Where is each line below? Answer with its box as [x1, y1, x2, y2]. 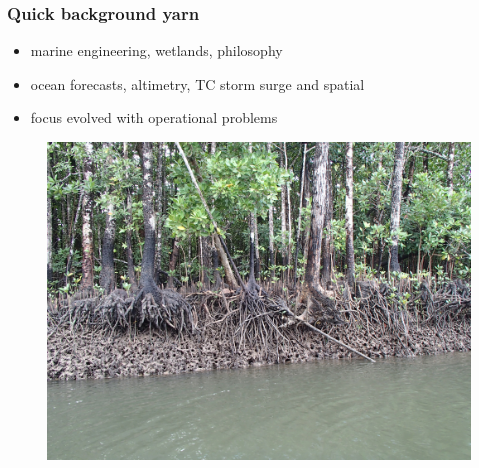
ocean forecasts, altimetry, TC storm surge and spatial [30, 73, 365, 94]
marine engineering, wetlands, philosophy [30, 40, 283, 61]
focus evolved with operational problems [30, 107, 278, 128]
